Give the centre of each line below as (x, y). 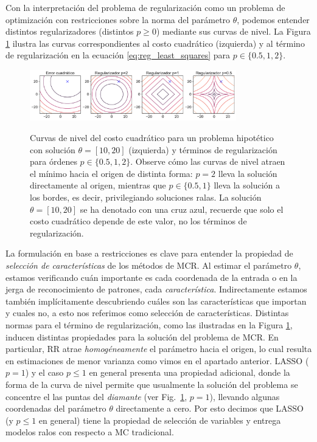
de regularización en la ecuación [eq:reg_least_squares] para (118, 55)
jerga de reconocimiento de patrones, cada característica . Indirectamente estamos (156, 289)
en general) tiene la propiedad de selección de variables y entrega (160, 420)
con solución (53, 149)
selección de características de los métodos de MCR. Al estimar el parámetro (149, 265)
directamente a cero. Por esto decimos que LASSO (210, 408)
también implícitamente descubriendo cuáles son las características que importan (156, 301)
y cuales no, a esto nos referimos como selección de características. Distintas (147, 313)
